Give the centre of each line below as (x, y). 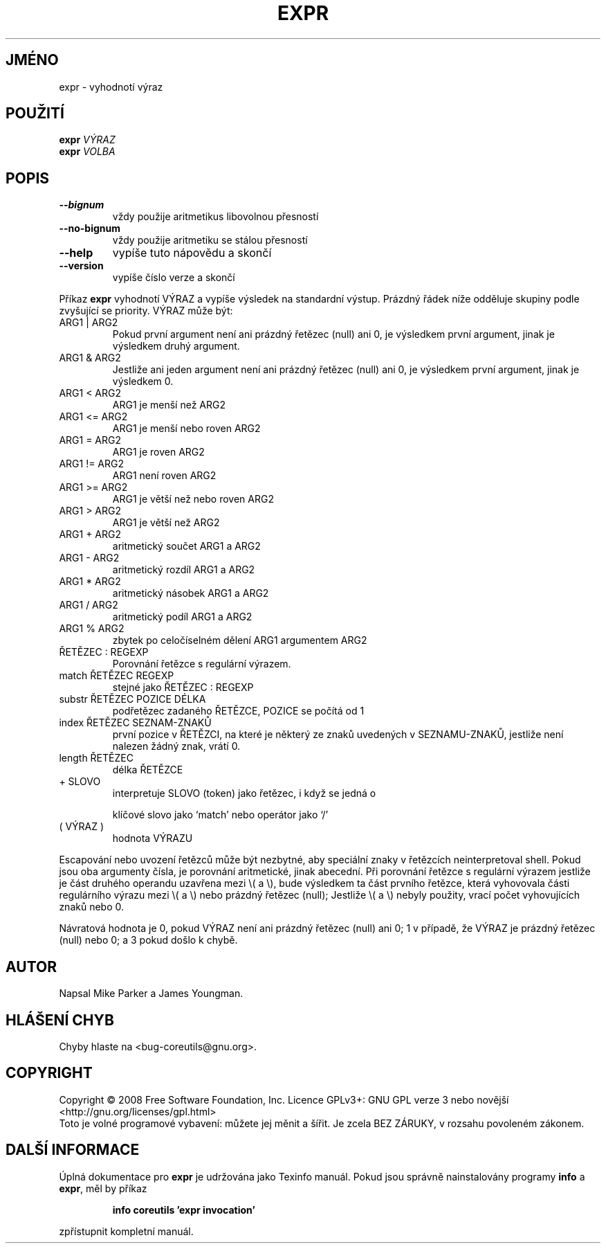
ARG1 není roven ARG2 (164, 476)
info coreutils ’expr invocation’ (184, 1210)
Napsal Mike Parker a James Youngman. (151, 994)
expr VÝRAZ (87, 140)
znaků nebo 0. (92, 907)
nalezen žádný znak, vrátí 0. (176, 746)
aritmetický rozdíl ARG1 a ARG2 (184, 570)
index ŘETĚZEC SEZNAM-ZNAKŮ (135, 723)
